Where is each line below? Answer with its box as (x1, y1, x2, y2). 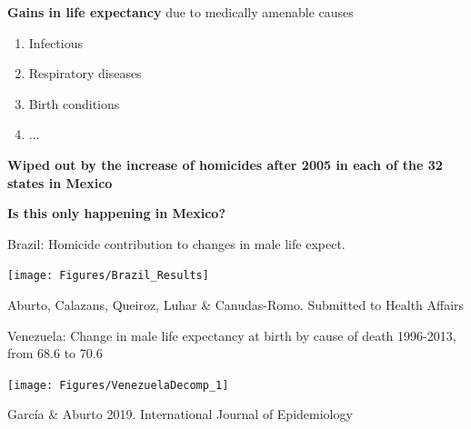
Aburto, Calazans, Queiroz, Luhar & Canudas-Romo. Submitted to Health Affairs (7, 295, 465, 314)
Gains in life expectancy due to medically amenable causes (7, 3, 354, 21)
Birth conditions (28, 94, 120, 113)
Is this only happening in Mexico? (7, 204, 226, 223)
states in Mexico (7, 173, 113, 192)
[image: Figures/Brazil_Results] (7, 269, 209, 283)
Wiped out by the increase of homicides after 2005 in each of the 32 (7, 155, 443, 174)
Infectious (28, 33, 83, 52)
